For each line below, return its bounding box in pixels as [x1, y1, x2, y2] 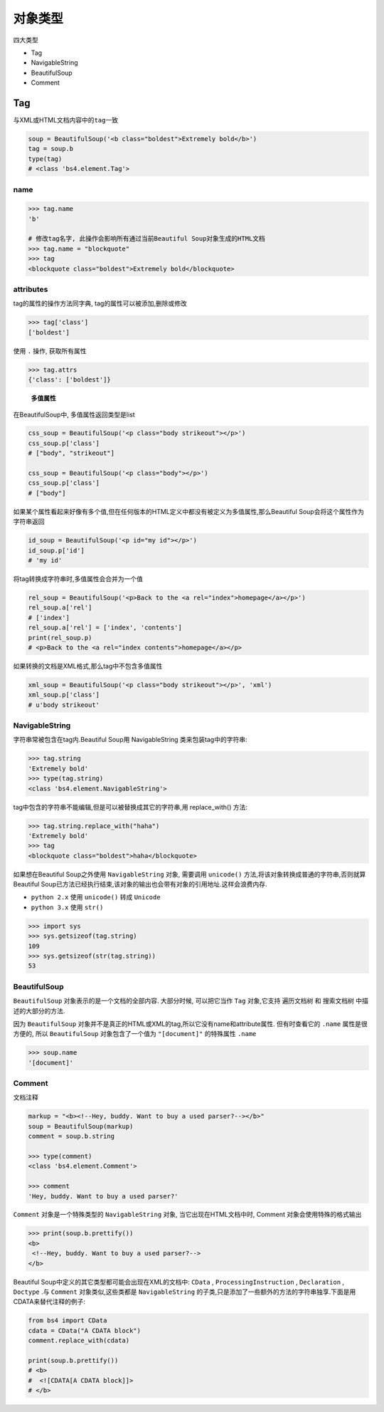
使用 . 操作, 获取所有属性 [13, 346, 87, 355]
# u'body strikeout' [28, 701, 100, 708]
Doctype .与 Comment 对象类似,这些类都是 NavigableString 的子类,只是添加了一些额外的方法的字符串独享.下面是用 [13, 1287, 356, 1296]
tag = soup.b [28, 145, 74, 153]
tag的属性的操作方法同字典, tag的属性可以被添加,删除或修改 [13, 299, 188, 308]
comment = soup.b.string [28, 1132, 115, 1141]
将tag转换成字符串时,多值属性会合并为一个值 [13, 574, 144, 583]
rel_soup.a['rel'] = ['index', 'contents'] [28, 624, 183, 632]
